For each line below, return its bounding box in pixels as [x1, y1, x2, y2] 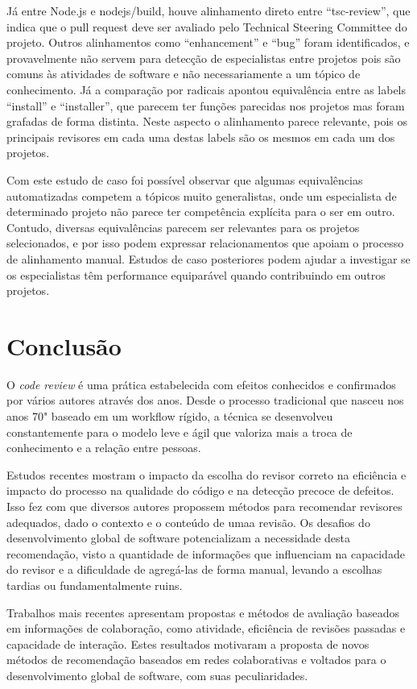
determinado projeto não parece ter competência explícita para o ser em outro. [6, 203, 395, 220]
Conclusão [6, 329, 122, 362]
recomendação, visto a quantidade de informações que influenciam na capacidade [6, 545, 405, 562]
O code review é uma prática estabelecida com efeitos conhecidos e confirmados [6, 376, 396, 392]
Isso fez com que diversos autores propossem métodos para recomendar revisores [6, 497, 403, 514]
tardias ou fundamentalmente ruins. [6, 576, 183, 593]
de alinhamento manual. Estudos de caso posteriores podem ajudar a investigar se [6, 250, 411, 267]
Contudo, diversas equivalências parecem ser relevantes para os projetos [6, 218, 360, 235]
